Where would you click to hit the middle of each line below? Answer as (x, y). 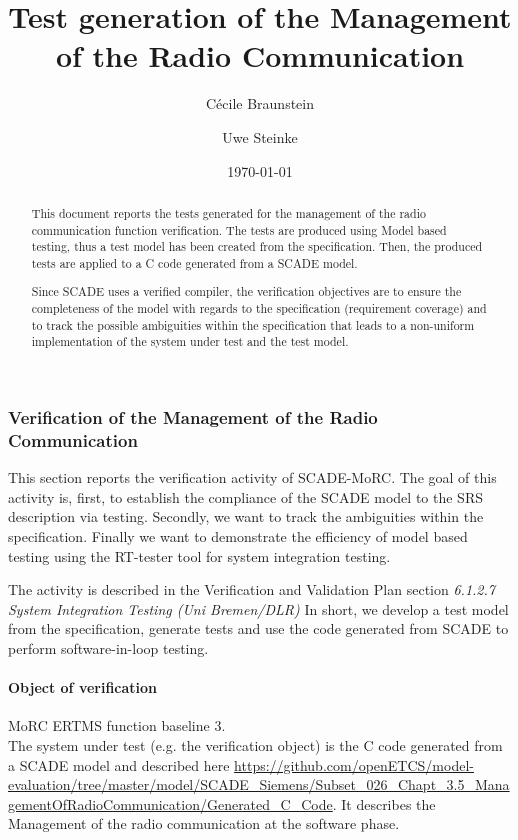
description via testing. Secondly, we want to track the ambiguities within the (246, 516)
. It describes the (384, 803)
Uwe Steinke (260, 136)
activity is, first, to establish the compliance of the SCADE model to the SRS (245, 496)
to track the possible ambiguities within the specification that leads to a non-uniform (253, 324)
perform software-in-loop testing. (108, 648)
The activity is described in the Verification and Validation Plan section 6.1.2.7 (251, 589)
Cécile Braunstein (260, 103)
